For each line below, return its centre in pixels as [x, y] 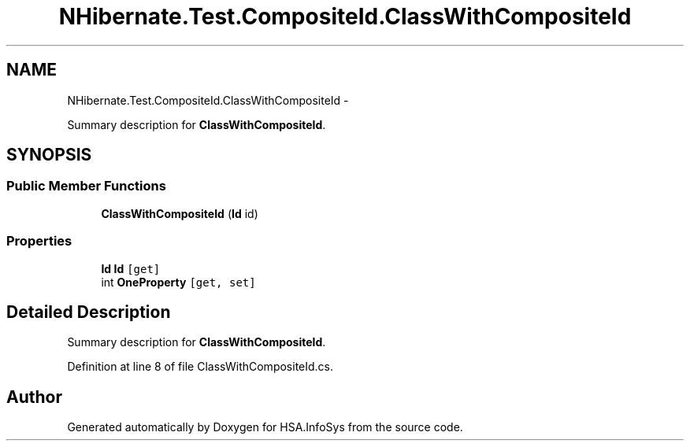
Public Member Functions [86, 186]
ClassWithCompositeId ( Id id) [180, 213]
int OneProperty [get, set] [178, 282]
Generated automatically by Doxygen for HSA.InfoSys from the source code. [265, 427]
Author [34, 397]
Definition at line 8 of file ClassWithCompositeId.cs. [200, 367]
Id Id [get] [131, 268]
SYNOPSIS [49, 155]
